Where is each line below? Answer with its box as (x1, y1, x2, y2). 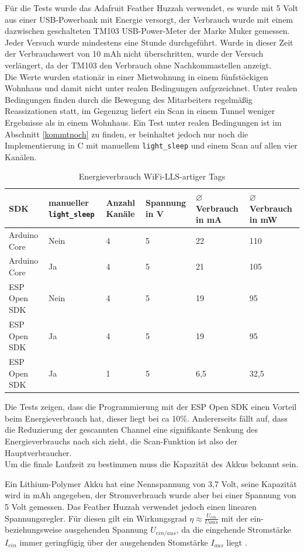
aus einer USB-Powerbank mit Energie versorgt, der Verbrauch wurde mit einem (5, 13, 293, 25)
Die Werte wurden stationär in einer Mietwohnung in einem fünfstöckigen (5, 70, 268, 82)
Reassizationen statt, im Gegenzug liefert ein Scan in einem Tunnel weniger (5, 105, 275, 117)
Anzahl (106, 196, 135, 208)
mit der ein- (221, 512, 264, 524)
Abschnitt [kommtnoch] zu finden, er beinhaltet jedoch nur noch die (5, 127, 248, 140)
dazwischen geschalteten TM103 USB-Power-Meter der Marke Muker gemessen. (5, 25, 290, 37)
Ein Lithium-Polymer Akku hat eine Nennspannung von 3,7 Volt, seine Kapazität (5, 477, 297, 489)
